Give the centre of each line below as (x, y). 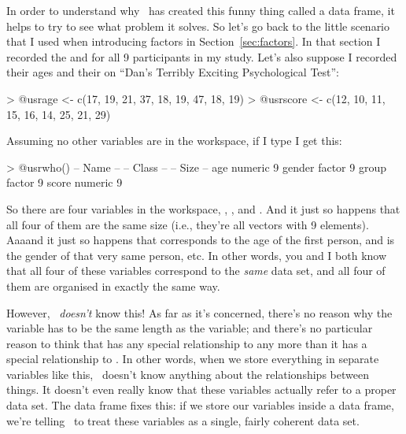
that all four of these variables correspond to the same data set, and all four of (196, 271)
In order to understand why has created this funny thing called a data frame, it (201, 10)
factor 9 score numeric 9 (65, 182)
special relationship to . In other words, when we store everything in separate (193, 359)
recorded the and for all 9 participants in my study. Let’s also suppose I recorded (202, 56)
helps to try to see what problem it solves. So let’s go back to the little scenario (198, 26)
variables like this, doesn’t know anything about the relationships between (188, 374)
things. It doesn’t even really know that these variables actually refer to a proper (201, 389)
